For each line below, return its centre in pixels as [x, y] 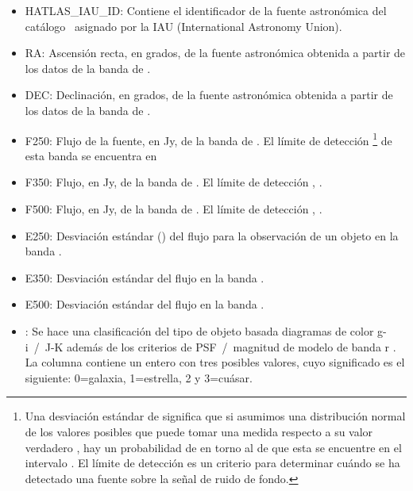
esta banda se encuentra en [91, 155]
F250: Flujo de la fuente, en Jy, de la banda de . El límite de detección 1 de [208, 139]
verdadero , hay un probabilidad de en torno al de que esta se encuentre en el [213, 447]
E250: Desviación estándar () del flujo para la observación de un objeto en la [212, 235]
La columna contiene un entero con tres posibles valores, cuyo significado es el [215, 362]
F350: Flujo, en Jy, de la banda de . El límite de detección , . [174, 182]
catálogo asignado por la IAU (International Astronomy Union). [183, 26]
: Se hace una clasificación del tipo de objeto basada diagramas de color [199, 330]
